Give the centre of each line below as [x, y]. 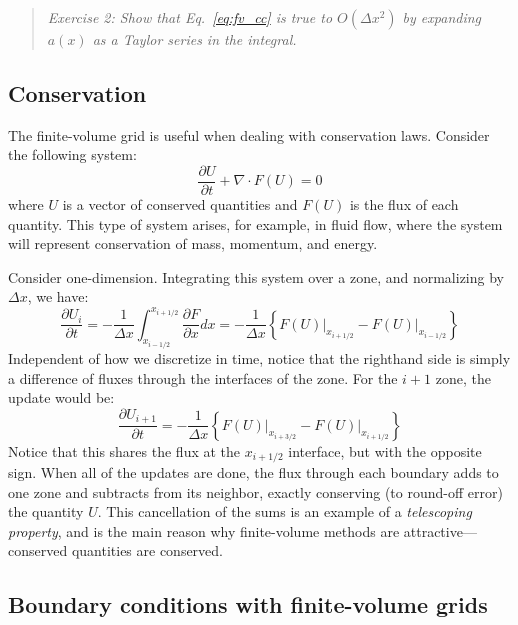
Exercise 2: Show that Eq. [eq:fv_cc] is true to [190, 17]
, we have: [58, 296]
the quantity [46, 511]
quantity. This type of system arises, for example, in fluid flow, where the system [255, 223]
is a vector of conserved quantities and [180, 204]
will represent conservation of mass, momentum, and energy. [193, 243]
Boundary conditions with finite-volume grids [248, 604]
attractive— [440, 530]
